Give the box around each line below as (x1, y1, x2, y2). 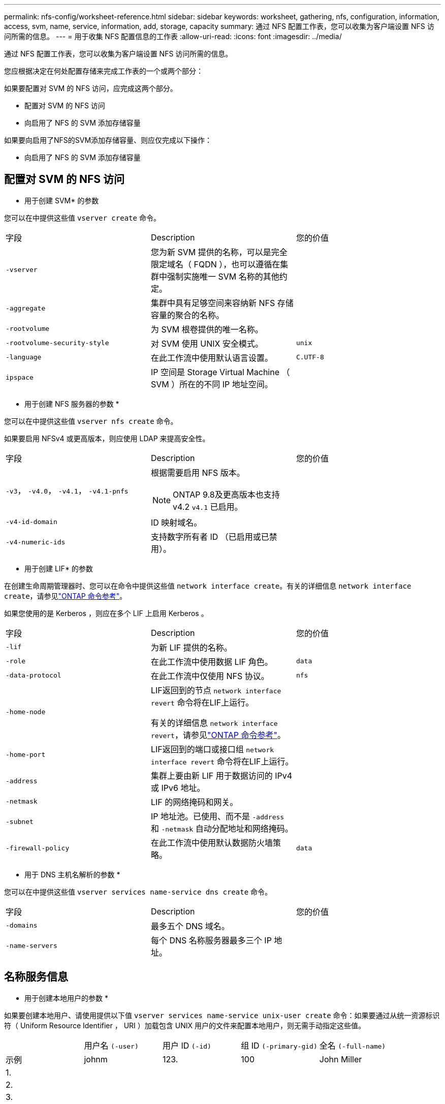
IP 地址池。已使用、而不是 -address (150, 811, 284, 821)
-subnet (6, 818, 34, 826)
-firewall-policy (6, 844, 70, 852)
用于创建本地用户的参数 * (24, 993, 108, 1002)
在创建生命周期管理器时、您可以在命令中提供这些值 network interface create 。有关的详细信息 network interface (4, 581, 411, 590)
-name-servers (6, 942, 57, 950)
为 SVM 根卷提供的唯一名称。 (150, 324, 263, 334)
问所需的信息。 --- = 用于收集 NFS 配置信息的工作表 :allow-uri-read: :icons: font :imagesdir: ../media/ (4, 32, 342, 41)
